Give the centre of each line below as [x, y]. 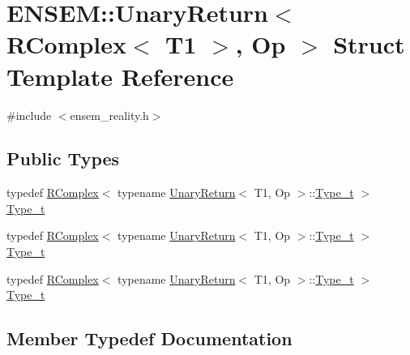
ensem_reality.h [109, 115]
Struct [369, 44]
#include [29, 115]
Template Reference [120, 76]
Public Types [63, 158]
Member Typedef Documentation [149, 338]
